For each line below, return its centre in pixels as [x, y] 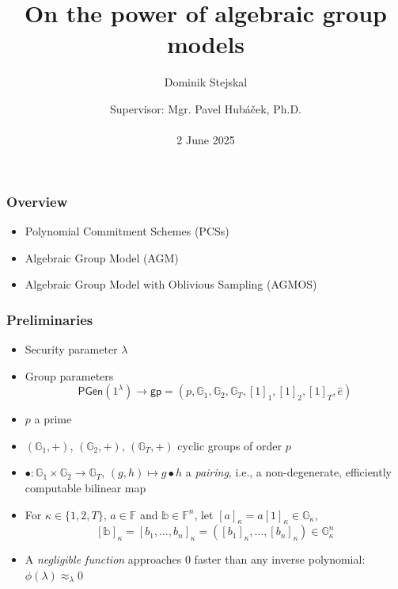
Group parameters [69, 375]
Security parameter [71, 348]
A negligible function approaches [103, 559]
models [206, 44]
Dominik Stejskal [206, 82]
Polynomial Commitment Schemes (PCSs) [127, 230]
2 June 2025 [206, 140]
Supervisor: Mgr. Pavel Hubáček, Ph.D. [206, 108]
